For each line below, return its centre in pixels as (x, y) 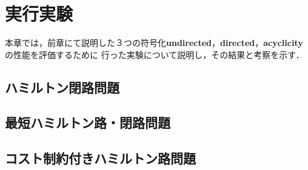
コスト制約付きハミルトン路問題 (100, 158)
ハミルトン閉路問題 (62, 87)
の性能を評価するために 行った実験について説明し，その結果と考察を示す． (155, 54)
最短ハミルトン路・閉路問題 (88, 123)
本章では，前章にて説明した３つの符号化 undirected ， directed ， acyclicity (154, 43)
